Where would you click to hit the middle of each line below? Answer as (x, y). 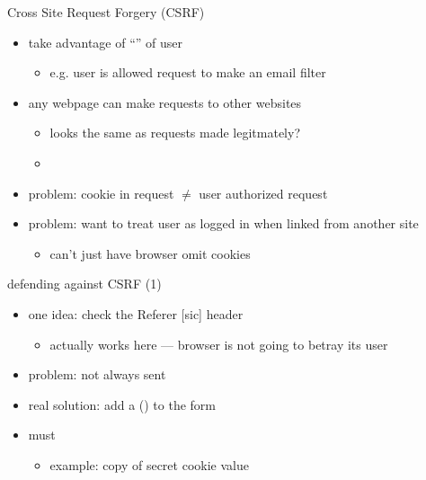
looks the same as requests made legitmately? (175, 133)
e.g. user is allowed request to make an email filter (188, 72)
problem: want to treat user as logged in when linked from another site (223, 223)
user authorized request (263, 193)
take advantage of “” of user (106, 42)
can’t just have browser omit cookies (150, 253)
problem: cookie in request (101, 193)
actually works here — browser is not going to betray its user (219, 344)
